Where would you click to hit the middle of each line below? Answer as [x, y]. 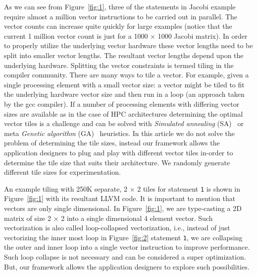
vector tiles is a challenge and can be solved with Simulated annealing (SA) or [124, 123]
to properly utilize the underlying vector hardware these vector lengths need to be [128, 45]
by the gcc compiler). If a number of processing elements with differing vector [122, 103]
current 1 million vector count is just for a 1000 [76, 35]
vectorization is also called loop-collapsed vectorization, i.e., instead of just [117, 228]
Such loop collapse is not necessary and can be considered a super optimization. [125, 256]
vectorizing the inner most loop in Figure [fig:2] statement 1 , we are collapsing [123, 237]
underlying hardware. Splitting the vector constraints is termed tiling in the [119, 65]
